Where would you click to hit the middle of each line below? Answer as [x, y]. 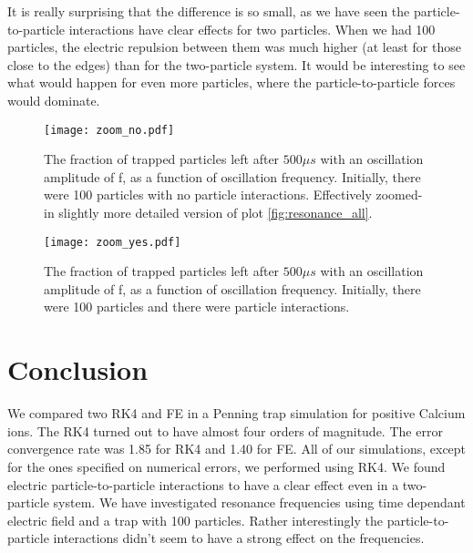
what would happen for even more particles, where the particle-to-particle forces [231, 82]
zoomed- [399, 195]
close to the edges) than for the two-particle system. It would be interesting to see [236, 64]
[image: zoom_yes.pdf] [113, 242]
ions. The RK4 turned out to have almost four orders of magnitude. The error [225, 430]
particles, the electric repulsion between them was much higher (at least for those [234, 47]
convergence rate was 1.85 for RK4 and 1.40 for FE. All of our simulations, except [237, 449]
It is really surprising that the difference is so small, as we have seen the [209, 11]
